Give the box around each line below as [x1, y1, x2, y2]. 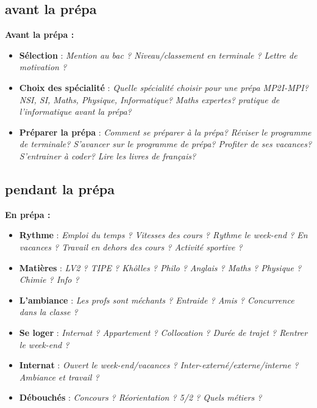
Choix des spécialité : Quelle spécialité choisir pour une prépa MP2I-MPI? [19, 81, 308, 93]
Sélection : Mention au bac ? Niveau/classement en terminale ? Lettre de [19, 48, 297, 61]
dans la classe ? [19, 305, 78, 318]
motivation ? [19, 60, 67, 73]
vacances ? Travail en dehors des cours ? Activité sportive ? [19, 240, 243, 253]
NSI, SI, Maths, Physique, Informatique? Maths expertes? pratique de [19, 93, 280, 106]
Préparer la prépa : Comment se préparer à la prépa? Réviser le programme [19, 125, 312, 138]
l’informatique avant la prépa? [19, 105, 132, 118]
